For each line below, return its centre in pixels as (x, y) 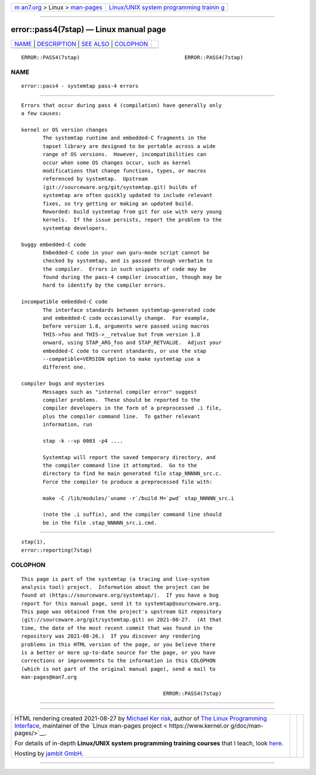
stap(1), (34, 542)
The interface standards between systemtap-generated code (129, 310)
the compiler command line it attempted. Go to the (120, 466)
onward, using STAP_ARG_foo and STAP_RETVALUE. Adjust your (132, 343)
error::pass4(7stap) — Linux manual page (88, 30)
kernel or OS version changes (65, 130)
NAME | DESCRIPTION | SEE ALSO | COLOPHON (81, 44)
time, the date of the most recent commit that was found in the (117, 628)
